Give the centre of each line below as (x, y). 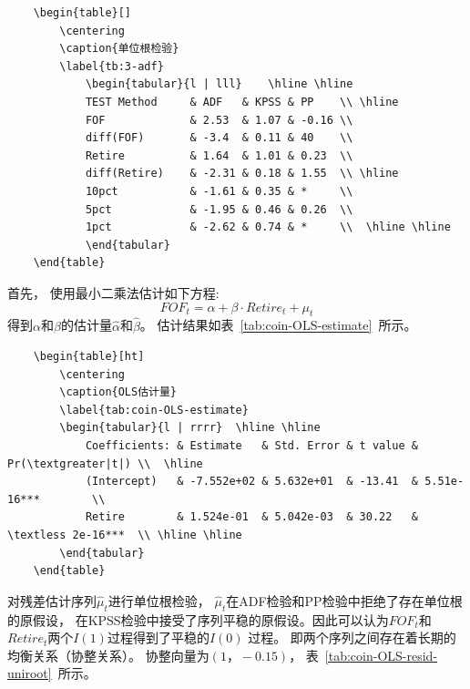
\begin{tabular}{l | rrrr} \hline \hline (190, 428)
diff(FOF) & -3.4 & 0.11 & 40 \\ (219, 138)
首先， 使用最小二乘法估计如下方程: (113, 292)
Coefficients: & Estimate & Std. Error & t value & (252, 446)
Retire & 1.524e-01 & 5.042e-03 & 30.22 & (252, 517)
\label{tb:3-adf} (112, 66)
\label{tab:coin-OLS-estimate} (154, 410)
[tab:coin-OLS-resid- (381, 655)
